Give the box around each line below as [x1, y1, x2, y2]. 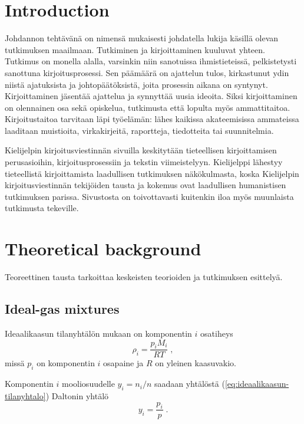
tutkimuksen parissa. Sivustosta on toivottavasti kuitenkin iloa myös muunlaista [5, 190, 294, 202]
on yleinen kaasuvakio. [155, 357, 236, 369]
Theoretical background [5, 236, 201, 261]
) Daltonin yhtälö [45, 389, 109, 402]
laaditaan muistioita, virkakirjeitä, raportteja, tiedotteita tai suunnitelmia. [5, 124, 274, 136]
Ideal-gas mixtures [5, 300, 120, 318]
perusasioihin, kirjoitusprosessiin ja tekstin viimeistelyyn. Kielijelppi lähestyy [5, 156, 283, 168]
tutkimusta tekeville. [5, 202, 79, 214]
